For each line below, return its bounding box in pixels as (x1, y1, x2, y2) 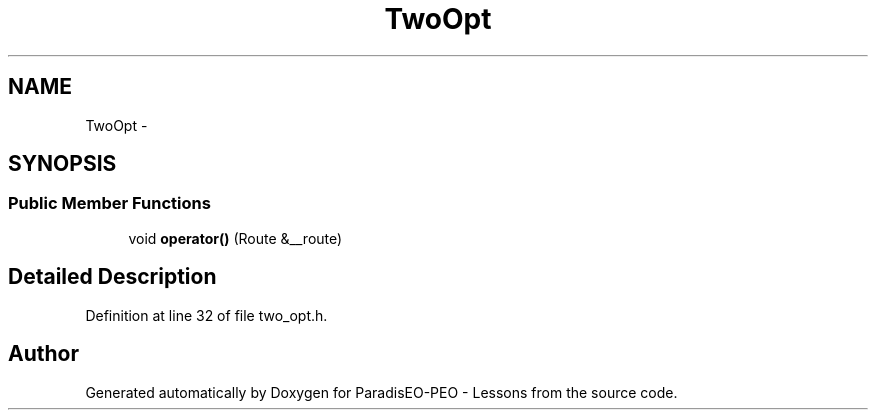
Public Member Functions (8, 193, 211, 214)
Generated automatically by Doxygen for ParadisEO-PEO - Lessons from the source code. (85, 383, 678, 401)
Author (8, 341, 79, 367)
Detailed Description (8, 264, 217, 290)
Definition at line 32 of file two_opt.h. (85, 306, 328, 324)
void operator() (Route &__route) (128, 229, 343, 247)
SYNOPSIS (8, 151, 117, 177)
